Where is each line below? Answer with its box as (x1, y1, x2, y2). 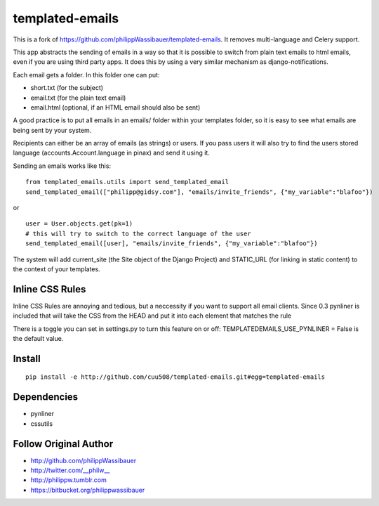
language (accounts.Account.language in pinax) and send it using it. (13, 148, 210, 157)
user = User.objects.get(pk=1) (25, 220, 133, 228)
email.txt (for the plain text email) (30, 93, 126, 102)
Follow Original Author (13, 438, 114, 450)
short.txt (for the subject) (30, 84, 104, 92)
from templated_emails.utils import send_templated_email (25, 178, 230, 186)
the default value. (13, 335, 64, 343)
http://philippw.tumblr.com (30, 476, 107, 484)
